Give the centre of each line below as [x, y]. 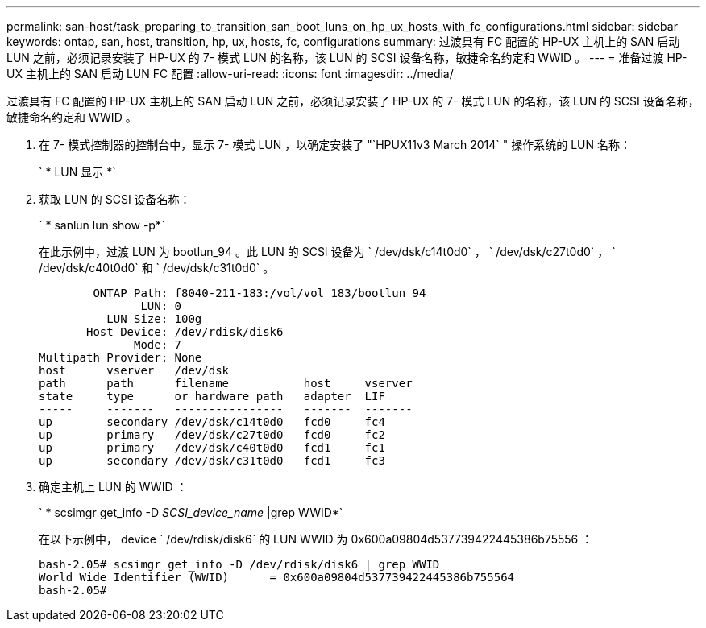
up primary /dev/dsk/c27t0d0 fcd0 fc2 [212, 435]
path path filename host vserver [226, 383]
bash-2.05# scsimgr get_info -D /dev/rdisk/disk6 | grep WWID [239, 564]
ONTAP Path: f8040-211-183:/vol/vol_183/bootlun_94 [260, 293]
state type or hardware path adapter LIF [212, 396]
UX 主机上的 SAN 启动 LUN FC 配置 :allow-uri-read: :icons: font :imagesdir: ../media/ [230, 74]
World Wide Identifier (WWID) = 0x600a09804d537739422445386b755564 [277, 577]
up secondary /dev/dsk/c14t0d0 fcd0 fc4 [212, 422]
